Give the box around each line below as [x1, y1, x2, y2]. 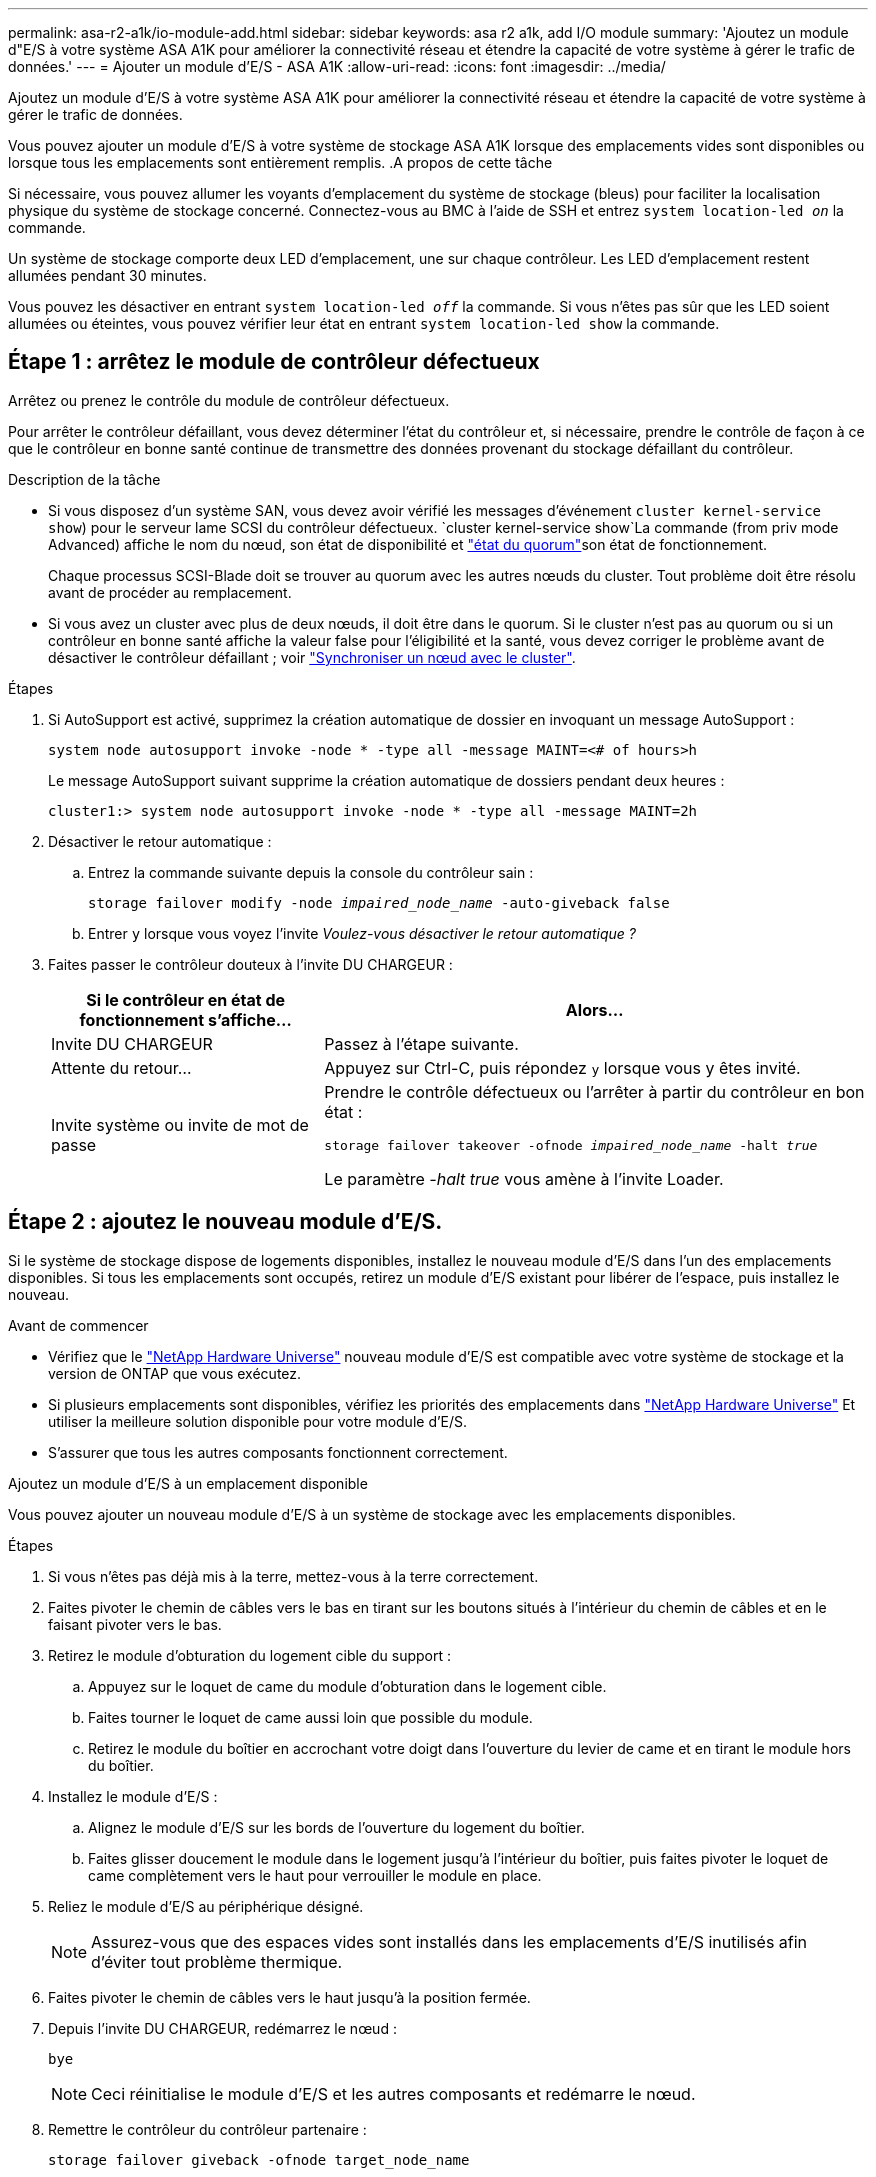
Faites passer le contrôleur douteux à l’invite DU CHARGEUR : [48, 955, 453, 973]
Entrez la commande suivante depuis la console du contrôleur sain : [88, 863, 534, 881]
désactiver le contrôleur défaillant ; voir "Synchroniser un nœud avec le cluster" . [48, 648, 576, 666]
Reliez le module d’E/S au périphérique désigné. [48, 1897, 364, 1915]
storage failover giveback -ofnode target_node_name [48, 2151, 470, 2168]
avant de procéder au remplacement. [48, 583, 292, 601]
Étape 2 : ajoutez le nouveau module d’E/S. [8, 1209, 443, 1235]
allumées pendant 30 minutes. [8, 267, 207, 284]
